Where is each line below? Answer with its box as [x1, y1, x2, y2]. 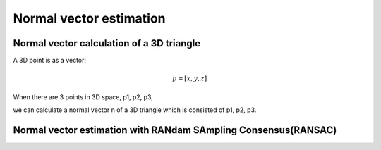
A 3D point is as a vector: [13, 56, 87, 65]
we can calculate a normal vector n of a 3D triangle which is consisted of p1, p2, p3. [13, 106, 257, 114]
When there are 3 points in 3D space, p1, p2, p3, [13, 92, 153, 101]
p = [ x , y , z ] [171, 75, 207, 82]
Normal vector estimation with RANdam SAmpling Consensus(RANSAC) [13, 124, 337, 136]
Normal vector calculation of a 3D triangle [13, 37, 201, 49]
